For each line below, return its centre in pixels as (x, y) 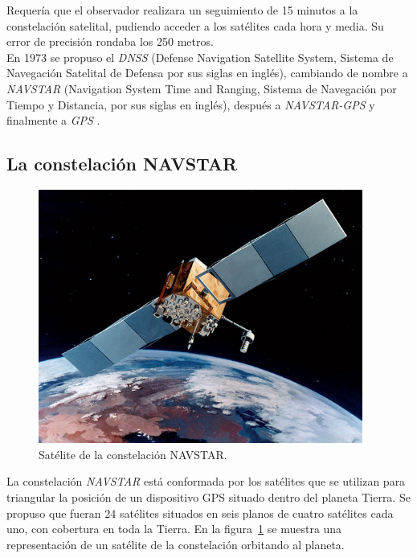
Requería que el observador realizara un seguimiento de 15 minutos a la (182, 10)
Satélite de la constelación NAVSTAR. (133, 454)
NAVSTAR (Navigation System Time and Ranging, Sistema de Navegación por (202, 88)
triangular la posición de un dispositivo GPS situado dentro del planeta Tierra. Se (208, 496)
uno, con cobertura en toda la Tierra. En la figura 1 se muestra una (174, 529)
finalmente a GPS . (53, 120)
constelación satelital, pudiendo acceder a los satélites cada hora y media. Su (195, 25)
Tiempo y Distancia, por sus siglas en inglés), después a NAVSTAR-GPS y (191, 104)
